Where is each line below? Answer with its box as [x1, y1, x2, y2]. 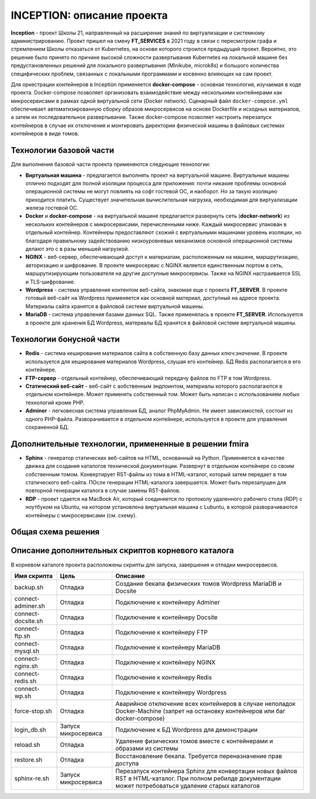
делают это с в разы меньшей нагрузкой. [25, 245, 129, 252]
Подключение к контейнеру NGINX [115, 658, 216, 666]
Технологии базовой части [11, 145, 114, 155]
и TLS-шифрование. [25, 278, 75, 285]
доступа [115, 759, 139, 767]
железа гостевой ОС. [25, 204, 79, 211]
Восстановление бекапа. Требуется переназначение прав [115, 752, 282, 760]
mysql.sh [14, 647, 40, 655]
